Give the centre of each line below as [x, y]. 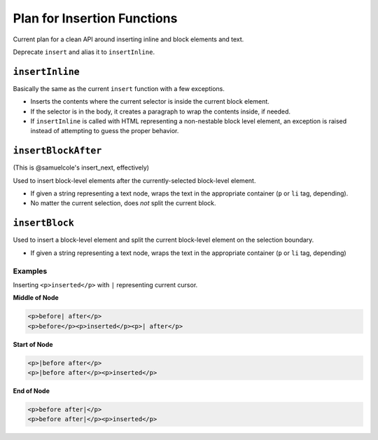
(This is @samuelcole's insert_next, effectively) [81, 167]
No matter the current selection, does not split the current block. [123, 203]
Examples [30, 271]
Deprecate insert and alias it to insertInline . [84, 52]
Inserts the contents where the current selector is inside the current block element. [150, 102]
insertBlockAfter [57, 151]
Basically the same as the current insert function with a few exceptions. [119, 88]
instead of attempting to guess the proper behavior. [105, 131]
